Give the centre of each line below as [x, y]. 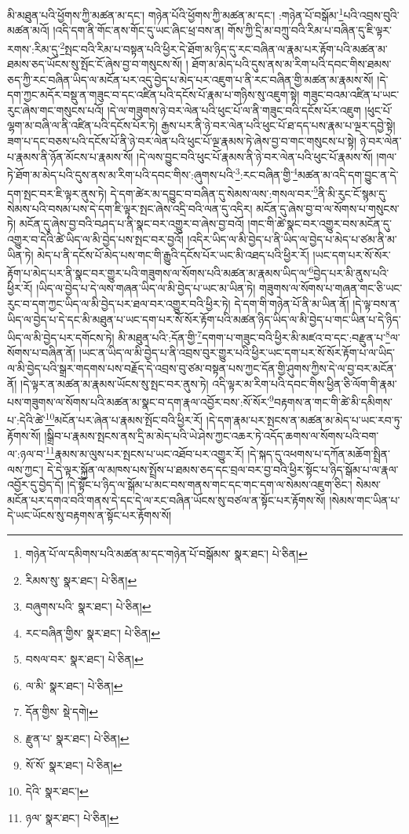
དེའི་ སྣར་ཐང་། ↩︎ [57, 791]
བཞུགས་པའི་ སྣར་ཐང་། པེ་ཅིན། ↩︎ [88, 606]
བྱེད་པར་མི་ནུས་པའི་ [351, 272]
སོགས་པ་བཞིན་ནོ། [42, 353]
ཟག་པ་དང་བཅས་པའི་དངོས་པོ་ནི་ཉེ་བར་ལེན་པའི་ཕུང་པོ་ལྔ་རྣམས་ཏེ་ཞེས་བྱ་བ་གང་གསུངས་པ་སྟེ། [182, 141]
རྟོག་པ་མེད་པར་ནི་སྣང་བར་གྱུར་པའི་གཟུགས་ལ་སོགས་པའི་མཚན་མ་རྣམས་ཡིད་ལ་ [158, 272]
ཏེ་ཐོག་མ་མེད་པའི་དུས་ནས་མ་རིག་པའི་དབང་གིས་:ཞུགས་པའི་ [121, 174]
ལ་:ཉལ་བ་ [26, 453]
